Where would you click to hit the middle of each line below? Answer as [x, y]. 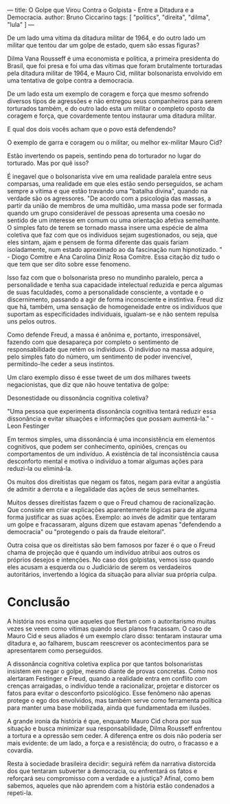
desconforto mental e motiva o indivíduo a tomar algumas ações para [105, 461]
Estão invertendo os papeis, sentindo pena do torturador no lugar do [104, 156]
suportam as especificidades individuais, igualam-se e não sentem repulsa [113, 314]
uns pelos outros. [32, 321]
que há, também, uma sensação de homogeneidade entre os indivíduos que [115, 307]
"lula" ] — [21, 24]
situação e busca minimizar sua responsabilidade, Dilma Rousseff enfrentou [114, 728]
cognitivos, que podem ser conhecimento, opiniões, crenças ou [97, 446]
